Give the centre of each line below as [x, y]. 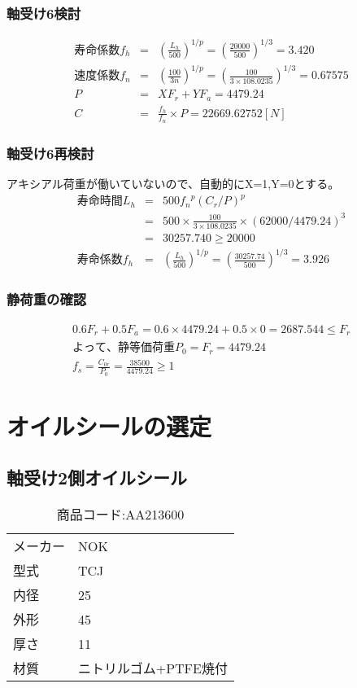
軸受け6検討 [44, 13]
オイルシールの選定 [109, 425]
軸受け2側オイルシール [97, 478]
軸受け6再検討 [50, 153]
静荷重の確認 [47, 299]
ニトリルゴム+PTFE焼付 [153, 668]
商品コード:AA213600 [120, 515]
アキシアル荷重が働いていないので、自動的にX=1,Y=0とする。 [173, 183]
